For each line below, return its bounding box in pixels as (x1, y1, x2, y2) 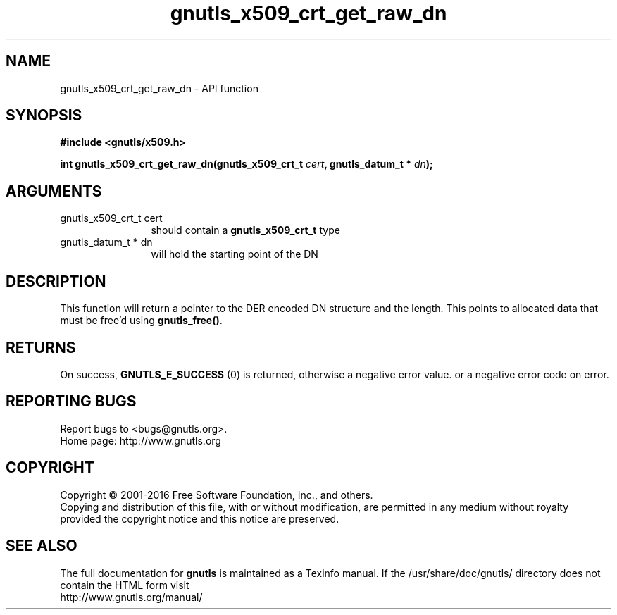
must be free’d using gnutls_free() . (60, 314, 223, 327)
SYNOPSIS (6, 106, 82, 125)
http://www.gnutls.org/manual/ (60, 590, 203, 603)
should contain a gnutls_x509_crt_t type (151, 224, 340, 237)
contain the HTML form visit (60, 578, 189, 591)
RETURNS (6, 338, 76, 356)
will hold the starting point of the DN (151, 248, 318, 261)
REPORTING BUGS (6, 392, 137, 411)
